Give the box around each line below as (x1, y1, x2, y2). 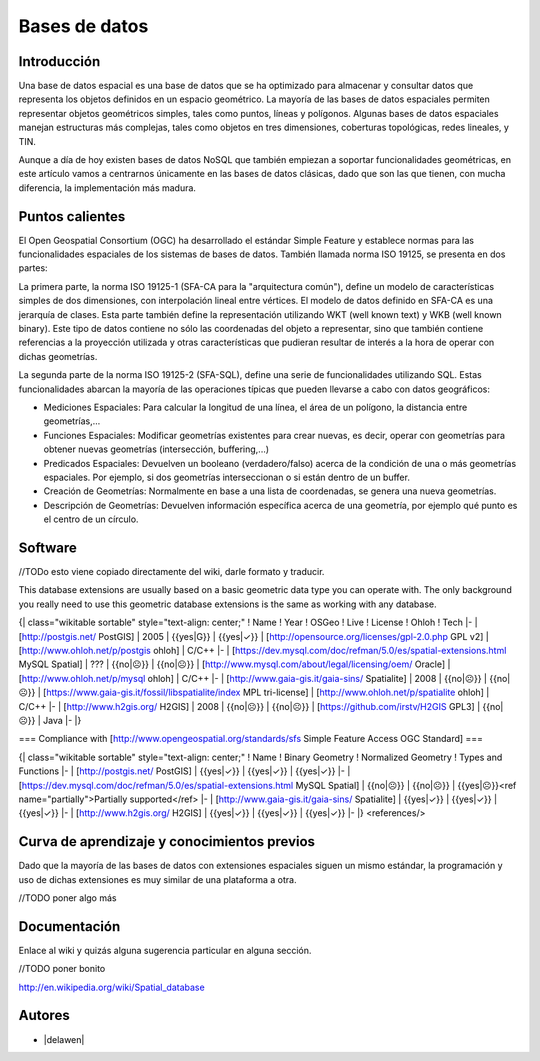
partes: (18, 262, 49, 274)
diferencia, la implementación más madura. (18, 181, 197, 194)
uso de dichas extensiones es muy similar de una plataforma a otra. (18, 873, 297, 885)
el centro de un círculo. (43, 513, 139, 525)
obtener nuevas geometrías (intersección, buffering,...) (43, 443, 270, 455)
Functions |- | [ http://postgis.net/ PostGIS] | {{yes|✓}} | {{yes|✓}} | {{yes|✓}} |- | (18, 765, 351, 777)
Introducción (18, 53, 101, 70)
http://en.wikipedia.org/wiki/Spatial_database (18, 981, 205, 993)
